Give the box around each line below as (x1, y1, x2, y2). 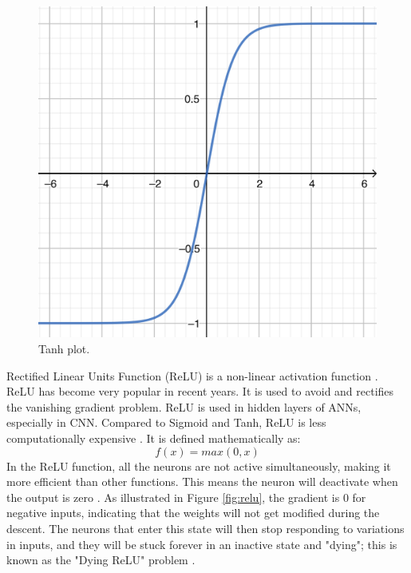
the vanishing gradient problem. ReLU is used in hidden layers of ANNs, (6, 398, 362, 415)
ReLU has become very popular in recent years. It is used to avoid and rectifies (6, 383, 394, 400)
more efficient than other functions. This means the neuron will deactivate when (6, 473, 398, 490)
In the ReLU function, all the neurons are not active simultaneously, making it (6, 457, 391, 474)
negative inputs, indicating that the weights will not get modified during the (6, 504, 380, 521)
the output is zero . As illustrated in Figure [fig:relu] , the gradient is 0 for (6, 488, 366, 505)
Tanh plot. (38, 340, 90, 357)
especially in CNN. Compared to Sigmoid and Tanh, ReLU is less (6, 414, 326, 431)
